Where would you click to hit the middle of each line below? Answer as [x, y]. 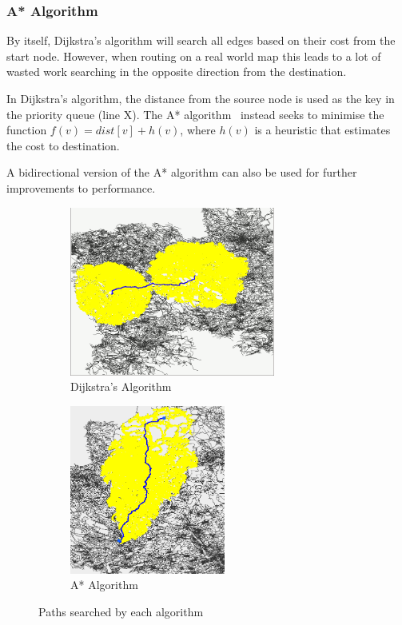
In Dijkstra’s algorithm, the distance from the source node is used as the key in [201, 98]
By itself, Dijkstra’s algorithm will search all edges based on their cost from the [201, 40]
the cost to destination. [63, 145]
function [27, 130]
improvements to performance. [81, 187]
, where [198, 130]
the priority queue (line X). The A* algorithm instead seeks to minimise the [195, 114]
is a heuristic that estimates [322, 130]
